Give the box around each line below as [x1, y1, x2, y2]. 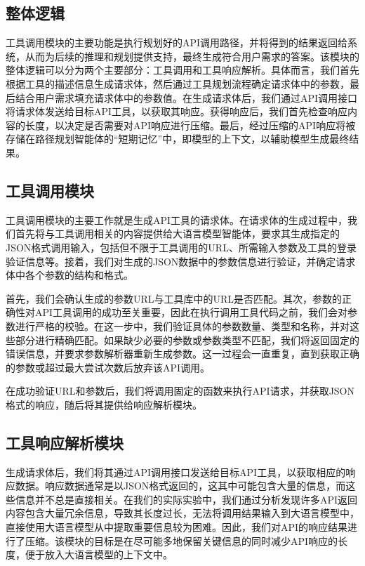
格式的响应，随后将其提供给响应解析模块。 [6, 397, 202, 412]
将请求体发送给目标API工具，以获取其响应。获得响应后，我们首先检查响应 [6, 104, 348, 119]
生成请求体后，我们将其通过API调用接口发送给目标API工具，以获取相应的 [6, 464, 346, 479]
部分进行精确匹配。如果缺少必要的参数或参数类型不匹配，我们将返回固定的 [15, 332, 359, 347]
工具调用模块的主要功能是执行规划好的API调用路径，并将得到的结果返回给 [6, 35, 348, 50]
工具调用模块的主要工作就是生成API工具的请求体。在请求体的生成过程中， [6, 212, 348, 227]
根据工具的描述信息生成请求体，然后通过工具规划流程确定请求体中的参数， [6, 76, 350, 91]
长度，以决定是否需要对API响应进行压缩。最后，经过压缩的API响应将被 [25, 117, 356, 132]
